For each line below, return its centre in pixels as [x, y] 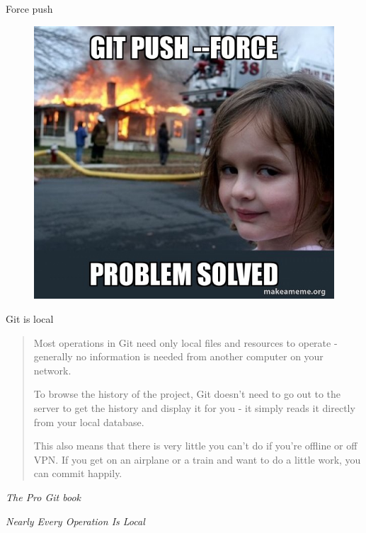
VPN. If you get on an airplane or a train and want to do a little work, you [197, 459]
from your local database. [89, 422]
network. [52, 370]
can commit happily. [78, 473]
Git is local [30, 319]
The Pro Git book [44, 497]
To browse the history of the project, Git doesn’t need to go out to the [187, 394]
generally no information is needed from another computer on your [178, 356]
